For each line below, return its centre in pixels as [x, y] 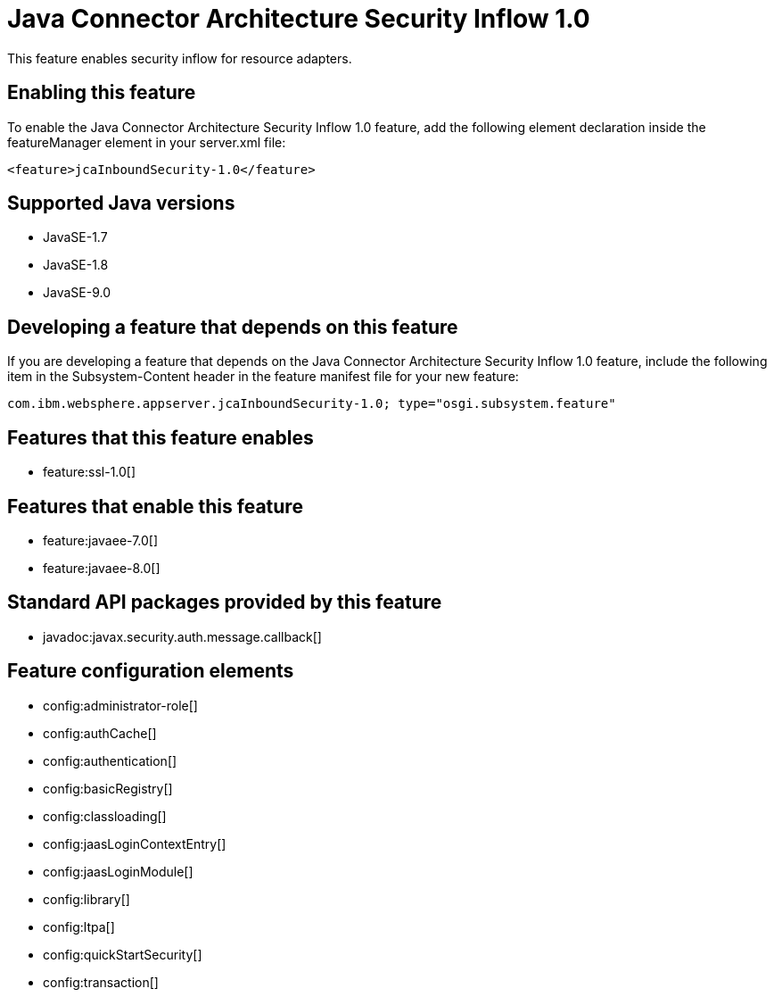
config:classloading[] [105, 816]
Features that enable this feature [155, 506]
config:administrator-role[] [120, 705]
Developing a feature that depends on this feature [233, 327]
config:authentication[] [110, 760]
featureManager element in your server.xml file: [147, 142]
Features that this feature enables [161, 437]
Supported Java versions [121, 204]
